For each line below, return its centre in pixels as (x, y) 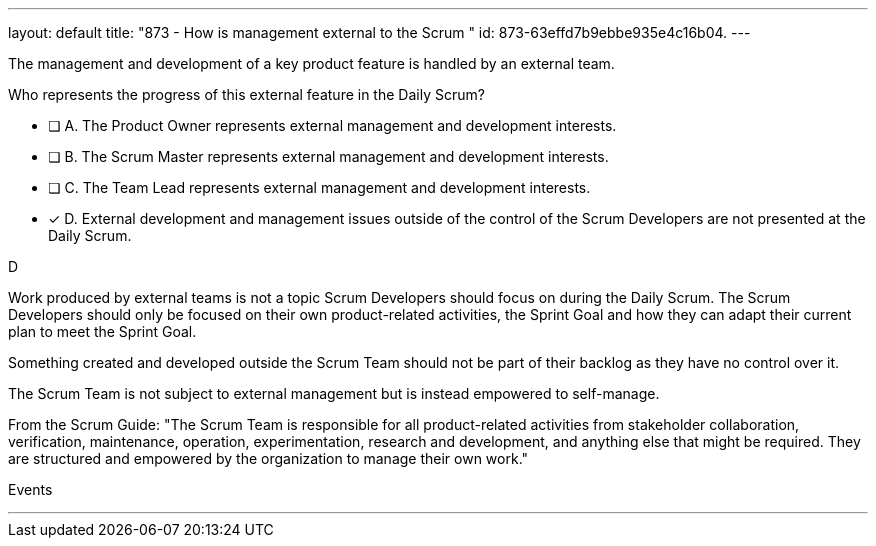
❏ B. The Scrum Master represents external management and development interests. (328, 156)
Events (30, 489)
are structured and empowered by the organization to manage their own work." (268, 458)
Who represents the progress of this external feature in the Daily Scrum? (246, 94)
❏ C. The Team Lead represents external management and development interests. (319, 187)
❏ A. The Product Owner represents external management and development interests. (332, 125)
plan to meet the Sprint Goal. (102, 331)
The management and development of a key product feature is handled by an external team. (311, 63)
